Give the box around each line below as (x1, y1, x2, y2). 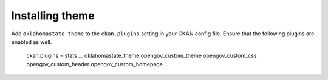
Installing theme (11, 9, 95, 22)
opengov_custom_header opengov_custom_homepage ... (26, 60, 169, 67)
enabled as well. (11, 38, 52, 45)
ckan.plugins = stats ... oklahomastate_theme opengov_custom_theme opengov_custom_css (26, 52, 257, 60)
